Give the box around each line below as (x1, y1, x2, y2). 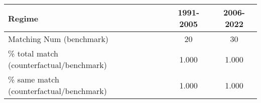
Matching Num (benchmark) (8, 33, 109, 44)
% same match (8, 73, 59, 85)
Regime (8, 12, 39, 24)
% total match (8, 47, 58, 59)
